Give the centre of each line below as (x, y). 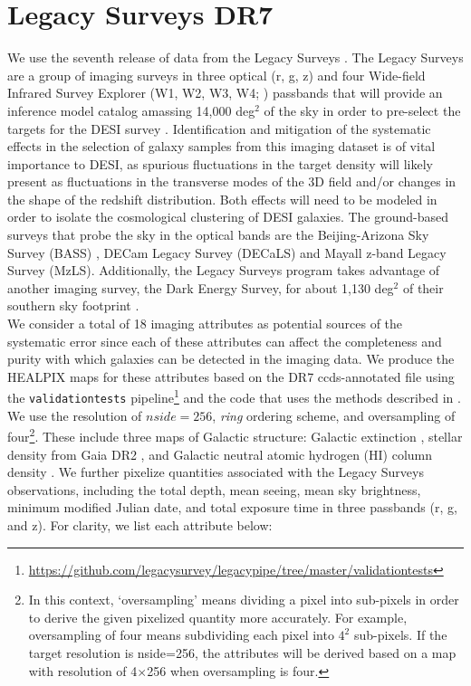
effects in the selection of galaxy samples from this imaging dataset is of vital (221, 146)
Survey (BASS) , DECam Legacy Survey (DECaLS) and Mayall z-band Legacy (227, 252)
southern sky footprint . (73, 305)
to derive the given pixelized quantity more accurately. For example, (218, 617)
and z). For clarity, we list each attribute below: (140, 524)
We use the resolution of (75, 415)
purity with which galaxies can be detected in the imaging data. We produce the (231, 359)
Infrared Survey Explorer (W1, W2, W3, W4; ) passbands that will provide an (225, 93)
